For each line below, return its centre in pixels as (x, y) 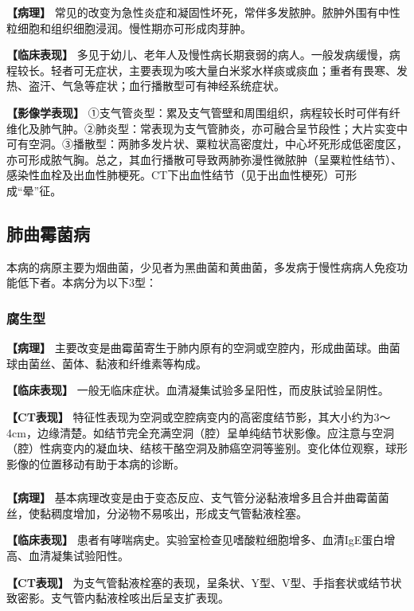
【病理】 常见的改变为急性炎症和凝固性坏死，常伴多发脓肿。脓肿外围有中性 (203, 12)
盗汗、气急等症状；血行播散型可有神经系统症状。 (156, 86)
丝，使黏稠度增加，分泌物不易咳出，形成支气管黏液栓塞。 (157, 513)
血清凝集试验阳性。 (78, 555)
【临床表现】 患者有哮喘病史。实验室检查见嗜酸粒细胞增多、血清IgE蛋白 (195, 540)
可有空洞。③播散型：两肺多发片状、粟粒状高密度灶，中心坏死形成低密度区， (207, 144)
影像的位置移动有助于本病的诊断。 (96, 463)
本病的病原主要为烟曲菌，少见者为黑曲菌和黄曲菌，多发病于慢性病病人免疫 (201, 266)
